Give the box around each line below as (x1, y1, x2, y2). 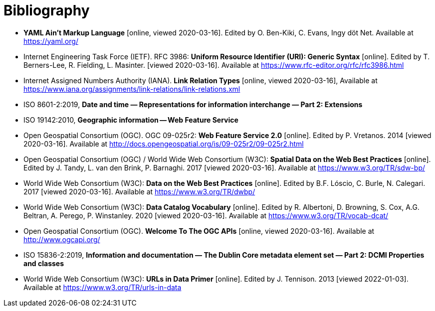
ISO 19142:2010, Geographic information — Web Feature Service (23, 115, 238, 124)
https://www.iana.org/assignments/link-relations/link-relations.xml (23, 84, 240, 93)
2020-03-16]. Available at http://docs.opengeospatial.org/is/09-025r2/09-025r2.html (23, 139, 304, 148)
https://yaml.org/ (23, 36, 78, 45)
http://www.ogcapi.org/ (23, 235, 100, 244)
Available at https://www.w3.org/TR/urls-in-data (23, 283, 182, 292)
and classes (23, 259, 64, 268)
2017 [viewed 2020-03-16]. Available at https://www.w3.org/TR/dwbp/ (23, 187, 255, 196)
